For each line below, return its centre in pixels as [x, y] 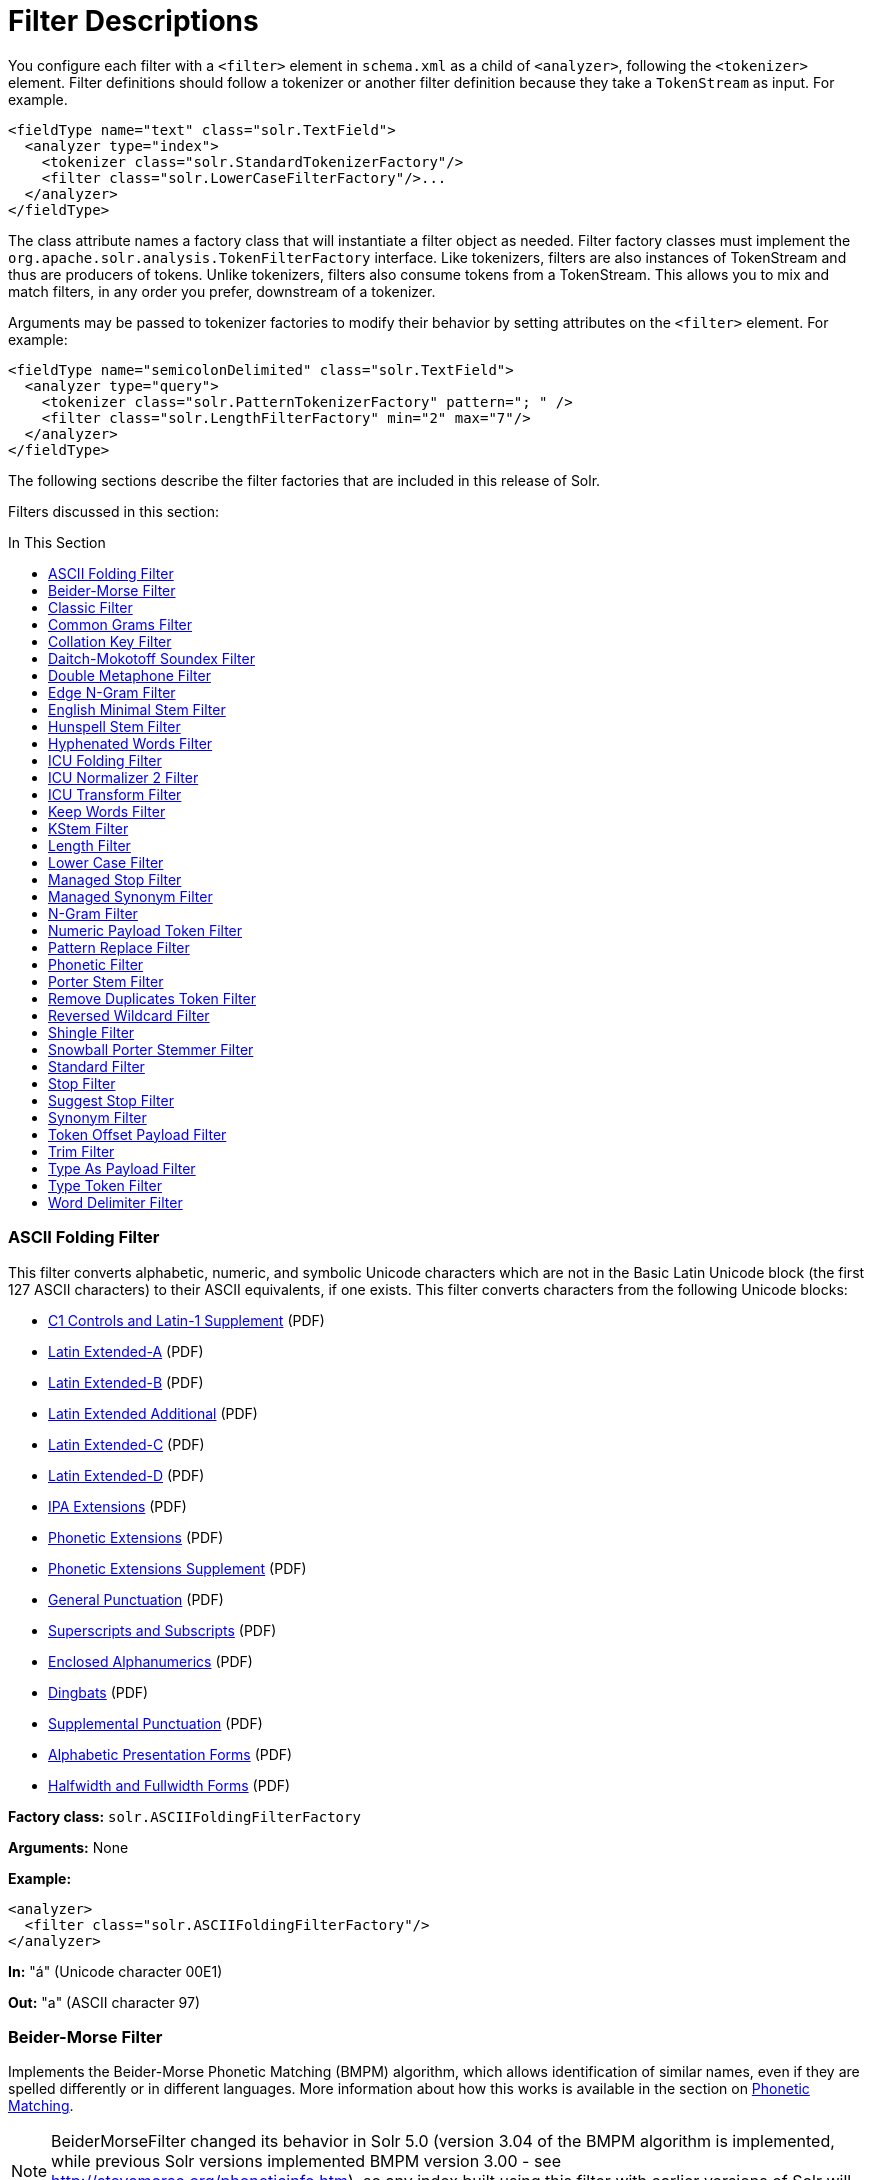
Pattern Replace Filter [119, 947]
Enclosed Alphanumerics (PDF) [150, 1661]
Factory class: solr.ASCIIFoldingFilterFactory [184, 1816]
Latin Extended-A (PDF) [126, 1351]
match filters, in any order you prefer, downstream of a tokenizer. [222, 291]
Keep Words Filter [107, 811]
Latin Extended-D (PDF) [126, 1475]
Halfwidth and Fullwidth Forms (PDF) [169, 1785]
